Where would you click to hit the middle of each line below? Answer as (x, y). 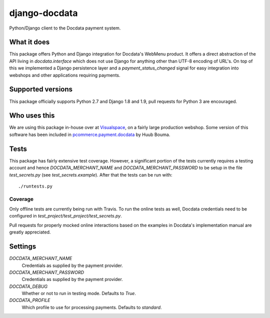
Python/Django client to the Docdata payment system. (65, 28)
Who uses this (32, 116)
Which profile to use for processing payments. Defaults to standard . (92, 307)
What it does (29, 42)
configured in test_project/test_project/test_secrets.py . (65, 216)
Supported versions (41, 89)
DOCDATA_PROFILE (30, 300)
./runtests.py (35, 186)
